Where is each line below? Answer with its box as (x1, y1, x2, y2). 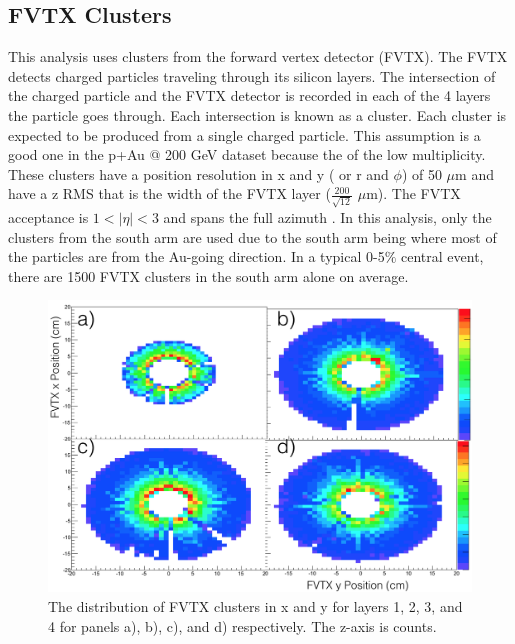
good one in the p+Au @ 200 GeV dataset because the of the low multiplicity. (8, 144, 486, 165)
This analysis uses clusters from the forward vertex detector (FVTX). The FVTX (8, 46, 508, 67)
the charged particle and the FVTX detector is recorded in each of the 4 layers (8, 85, 491, 106)
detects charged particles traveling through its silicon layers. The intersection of (8, 65, 496, 86)
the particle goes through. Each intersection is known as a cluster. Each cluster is (8, 104, 507, 125)
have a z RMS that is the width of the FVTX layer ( (8, 183, 331, 204)
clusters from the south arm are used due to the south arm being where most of (8, 226, 497, 247)
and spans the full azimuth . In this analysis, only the (163, 207, 492, 228)
